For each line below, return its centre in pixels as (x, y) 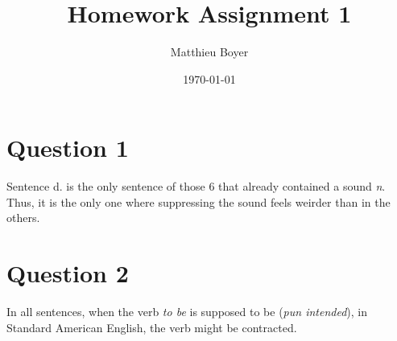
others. (23, 218)
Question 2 (68, 273)
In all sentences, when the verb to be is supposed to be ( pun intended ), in (187, 312)
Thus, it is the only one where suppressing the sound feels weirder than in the (198, 201)
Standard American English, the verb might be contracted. (152, 327)
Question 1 (68, 148)
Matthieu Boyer (209, 52)
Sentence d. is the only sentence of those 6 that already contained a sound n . (196, 186)
